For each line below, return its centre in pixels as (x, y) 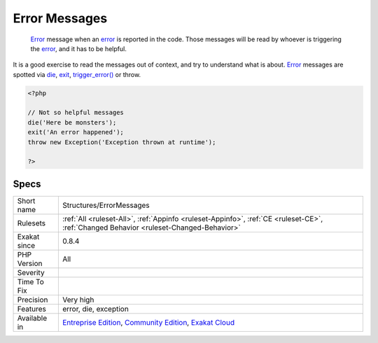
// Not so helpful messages (76, 113)
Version (30, 263)
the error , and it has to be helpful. (79, 48)
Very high (78, 300)
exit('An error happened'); (76, 132)
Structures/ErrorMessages (106, 205)
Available (32, 318)
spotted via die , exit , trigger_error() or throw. (77, 74)
